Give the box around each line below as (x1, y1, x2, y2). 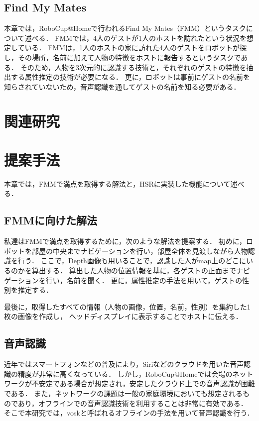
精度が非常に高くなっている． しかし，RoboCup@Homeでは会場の (17, 368, 233, 379)
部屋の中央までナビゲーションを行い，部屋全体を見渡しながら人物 (31, 245, 248, 256)
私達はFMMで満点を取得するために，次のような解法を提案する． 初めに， (4, 236, 247, 246)
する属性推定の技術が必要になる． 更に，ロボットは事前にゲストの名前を (10, 72, 250, 82)
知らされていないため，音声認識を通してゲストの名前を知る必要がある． (4, 81, 241, 92)
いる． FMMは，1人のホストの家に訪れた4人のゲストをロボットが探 (24, 42, 247, 53)
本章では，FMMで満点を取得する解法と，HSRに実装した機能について (4, 178, 231, 189)
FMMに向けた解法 (4, 212, 98, 228)
